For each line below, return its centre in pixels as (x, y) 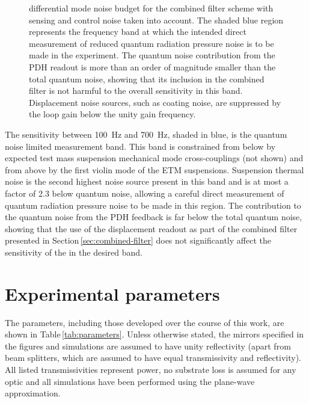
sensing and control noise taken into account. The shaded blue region (156, 20)
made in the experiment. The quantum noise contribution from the (152, 55)
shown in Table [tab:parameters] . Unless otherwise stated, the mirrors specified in (154, 334)
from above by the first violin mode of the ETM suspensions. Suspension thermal (154, 169)
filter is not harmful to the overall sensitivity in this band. (136, 91)
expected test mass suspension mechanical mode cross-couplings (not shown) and (154, 158)
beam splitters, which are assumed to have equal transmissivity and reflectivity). (153, 358)
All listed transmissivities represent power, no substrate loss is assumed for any (151, 369)
